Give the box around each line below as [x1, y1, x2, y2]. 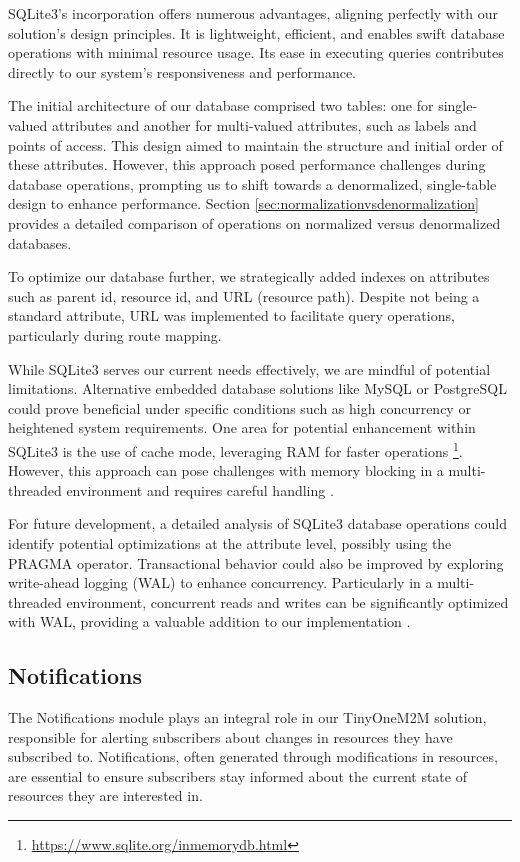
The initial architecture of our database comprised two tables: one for [8, 95, 434, 116]
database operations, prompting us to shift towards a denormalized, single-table [8, 173, 497, 194]
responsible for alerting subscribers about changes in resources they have [8, 726, 453, 747]
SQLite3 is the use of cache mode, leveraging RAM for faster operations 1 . [8, 437, 463, 461]
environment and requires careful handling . [66, 479, 334, 500]
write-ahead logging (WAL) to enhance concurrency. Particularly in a [8, 572, 433, 593]
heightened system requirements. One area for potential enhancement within [8, 417, 476, 438]
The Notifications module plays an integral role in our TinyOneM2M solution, [8, 707, 487, 728]
